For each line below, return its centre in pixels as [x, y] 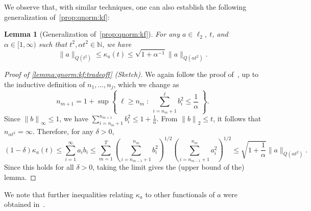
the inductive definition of [45, 84]
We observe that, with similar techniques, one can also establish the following [125, 7]
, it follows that [237, 118]
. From [167, 118]
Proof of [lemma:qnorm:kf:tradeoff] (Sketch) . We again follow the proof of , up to [131, 74]
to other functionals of [180, 194]
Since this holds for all [39, 167]
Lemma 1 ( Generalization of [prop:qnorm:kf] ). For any [92, 34]
